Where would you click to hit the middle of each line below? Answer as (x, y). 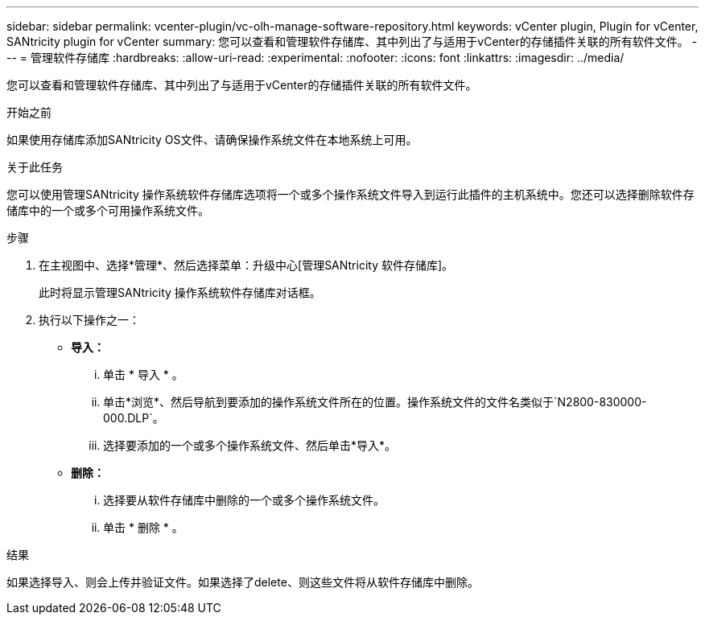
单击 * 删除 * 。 (143, 527)
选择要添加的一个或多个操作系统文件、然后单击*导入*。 (250, 445)
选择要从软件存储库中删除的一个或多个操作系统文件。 (244, 500)
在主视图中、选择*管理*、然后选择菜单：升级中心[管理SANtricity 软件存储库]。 (246, 265)
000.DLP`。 (134, 418)
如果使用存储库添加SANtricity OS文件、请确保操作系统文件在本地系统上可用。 (212, 140)
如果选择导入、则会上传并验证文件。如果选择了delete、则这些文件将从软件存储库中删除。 (243, 582)
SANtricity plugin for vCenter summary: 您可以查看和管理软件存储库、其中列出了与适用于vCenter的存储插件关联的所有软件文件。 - (352, 41)
